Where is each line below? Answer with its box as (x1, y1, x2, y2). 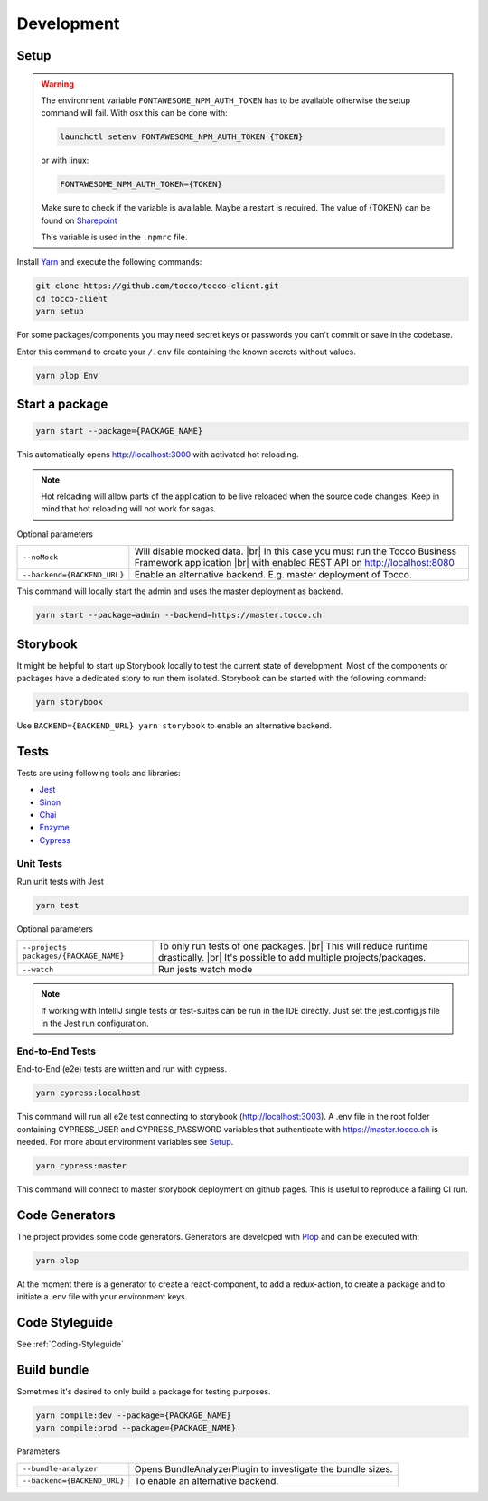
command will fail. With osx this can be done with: (41, 108, 228, 118)
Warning (41, 78, 74, 89)
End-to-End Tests (16, 1045, 97, 1057)
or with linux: (41, 155, 89, 166)
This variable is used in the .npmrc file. (41, 231, 188, 243)
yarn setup (35, 306, 84, 316)
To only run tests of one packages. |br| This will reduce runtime (158, 940, 428, 952)
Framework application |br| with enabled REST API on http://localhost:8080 (134, 557, 455, 569)
